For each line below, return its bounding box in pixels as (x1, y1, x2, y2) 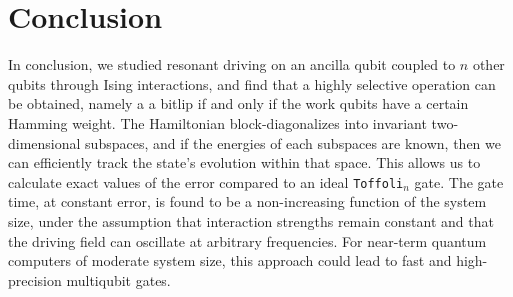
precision (8, 269, 62, 290)
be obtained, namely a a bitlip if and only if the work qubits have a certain (8, 93, 469, 114)
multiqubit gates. (66, 269, 171, 290)
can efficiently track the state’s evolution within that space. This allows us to (8, 152, 481, 173)
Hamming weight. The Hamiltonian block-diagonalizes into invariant (8, 112, 427, 133)
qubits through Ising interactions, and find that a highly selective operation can (8, 73, 496, 94)
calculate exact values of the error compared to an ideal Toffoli (8, 171, 404, 192)
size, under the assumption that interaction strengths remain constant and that (8, 210, 494, 231)
